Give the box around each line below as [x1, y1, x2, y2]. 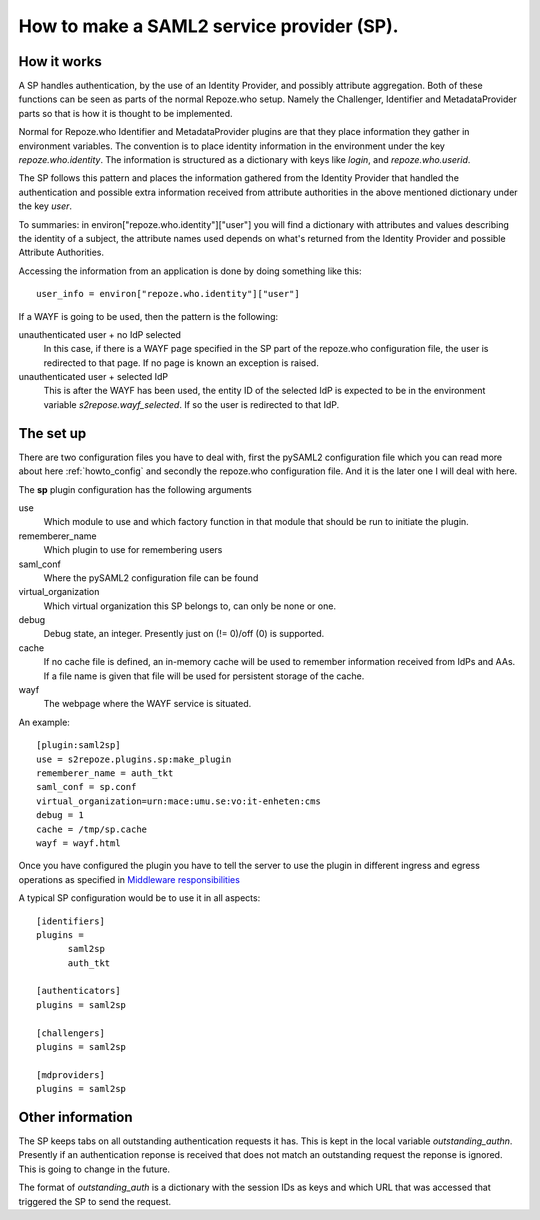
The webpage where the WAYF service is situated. [43, 698, 252, 710]
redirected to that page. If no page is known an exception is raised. [43, 356, 319, 369]
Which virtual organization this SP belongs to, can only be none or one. [43, 600, 337, 612]
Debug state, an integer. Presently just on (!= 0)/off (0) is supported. [43, 628, 325, 640]
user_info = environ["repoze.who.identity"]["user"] [36, 288, 300, 300]
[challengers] [36, 1027, 105, 1039]
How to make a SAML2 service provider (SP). [18, 15, 399, 37]
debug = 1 [36, 810, 84, 821]
